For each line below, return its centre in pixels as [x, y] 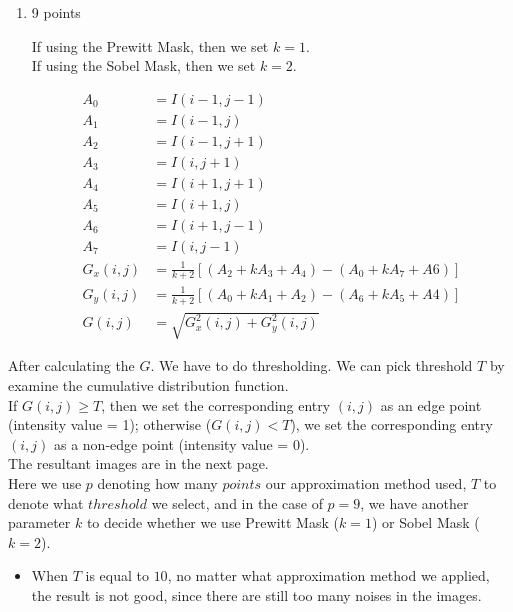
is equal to [117, 575]
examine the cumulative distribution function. [148, 384]
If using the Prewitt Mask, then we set [150, 45]
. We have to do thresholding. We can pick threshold [311, 365]
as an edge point [431, 404]
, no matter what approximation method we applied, [328, 575]
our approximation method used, [366, 482]
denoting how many [157, 482]
